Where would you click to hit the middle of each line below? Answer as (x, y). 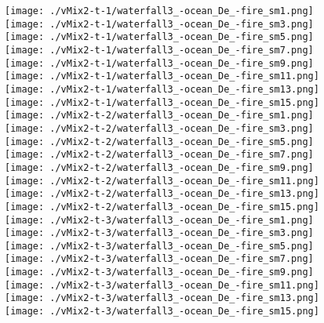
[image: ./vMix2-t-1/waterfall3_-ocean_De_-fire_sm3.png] (159, 24)
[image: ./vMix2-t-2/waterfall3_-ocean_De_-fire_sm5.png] (159, 142)
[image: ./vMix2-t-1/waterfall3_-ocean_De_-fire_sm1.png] (159, 11)
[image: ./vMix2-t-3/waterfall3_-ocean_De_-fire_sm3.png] (159, 233)
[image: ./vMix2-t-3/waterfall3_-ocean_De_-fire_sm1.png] (159, 220)
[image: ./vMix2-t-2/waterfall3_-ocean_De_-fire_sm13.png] (162, 194)
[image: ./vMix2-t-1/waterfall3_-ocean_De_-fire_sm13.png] (162, 89)
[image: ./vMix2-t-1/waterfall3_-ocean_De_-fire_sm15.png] (162, 102)
